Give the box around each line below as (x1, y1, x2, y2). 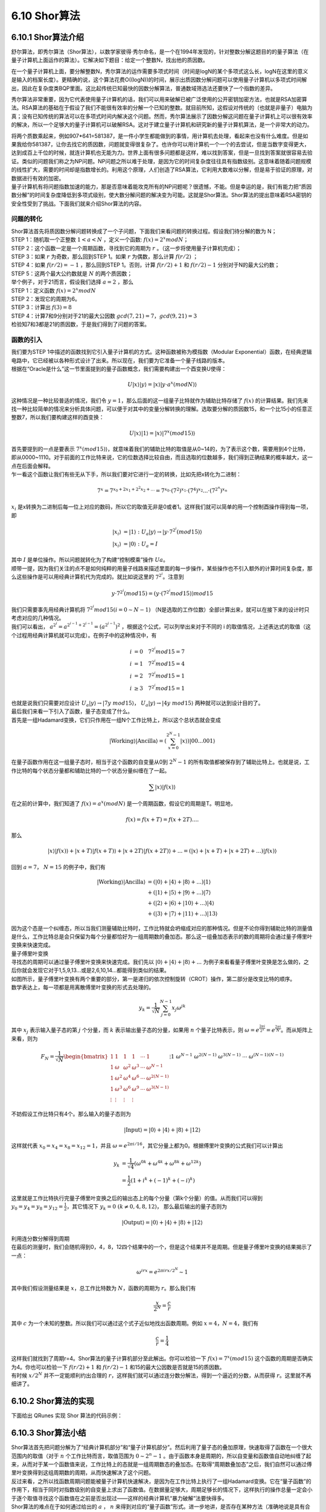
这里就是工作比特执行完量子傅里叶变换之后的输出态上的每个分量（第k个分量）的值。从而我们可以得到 (11, 1194, 263, 1202)
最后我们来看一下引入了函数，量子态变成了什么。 (11, 708, 133, 715)
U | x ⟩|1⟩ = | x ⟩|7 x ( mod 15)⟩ (129, 428, 196, 437)
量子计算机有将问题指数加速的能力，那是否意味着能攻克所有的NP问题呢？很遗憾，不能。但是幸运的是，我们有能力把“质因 (11, 183, 312, 190)
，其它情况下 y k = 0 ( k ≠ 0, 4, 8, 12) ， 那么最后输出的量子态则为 (66, 1202, 228, 1211)
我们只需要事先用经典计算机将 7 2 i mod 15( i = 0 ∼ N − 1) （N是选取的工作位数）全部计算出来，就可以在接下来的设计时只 (11, 604, 310, 613)
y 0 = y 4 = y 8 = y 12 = (11, 1203, 63, 1211)
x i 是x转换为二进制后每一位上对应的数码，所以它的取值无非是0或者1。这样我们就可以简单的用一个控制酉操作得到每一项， (11, 503, 312, 512)
